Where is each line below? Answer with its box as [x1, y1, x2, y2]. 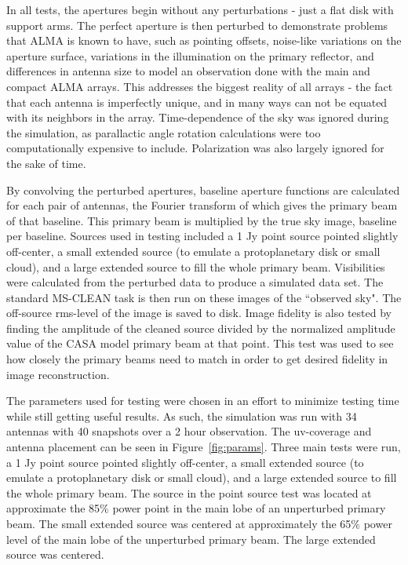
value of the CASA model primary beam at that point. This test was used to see [6, 335, 394, 352]
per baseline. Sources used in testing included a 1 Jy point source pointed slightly [6, 228, 399, 244]
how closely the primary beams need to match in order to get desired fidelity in [6, 351, 388, 367]
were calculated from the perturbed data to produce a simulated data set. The [6, 274, 384, 290]
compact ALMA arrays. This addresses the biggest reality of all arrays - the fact [6, 78, 393, 94]
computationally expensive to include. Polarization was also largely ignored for [6, 140, 384, 156]
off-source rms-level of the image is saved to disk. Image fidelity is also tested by [6, 304, 392, 321]
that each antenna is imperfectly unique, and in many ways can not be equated [6, 93, 388, 110]
